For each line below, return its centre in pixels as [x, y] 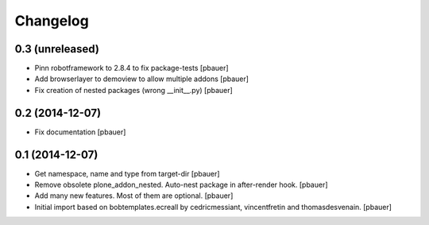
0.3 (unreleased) [57, 49]
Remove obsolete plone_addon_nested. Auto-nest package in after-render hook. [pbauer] [182, 185]
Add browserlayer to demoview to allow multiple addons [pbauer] [142, 79]
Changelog [52, 21]
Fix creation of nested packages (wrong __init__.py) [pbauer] [134, 90]
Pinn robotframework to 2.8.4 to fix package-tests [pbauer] [132, 68]
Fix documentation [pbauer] [80, 132]
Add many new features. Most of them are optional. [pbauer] [134, 196]
